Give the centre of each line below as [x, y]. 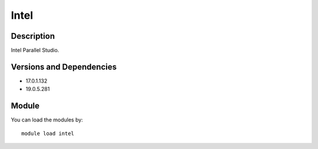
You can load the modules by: [47, 120]
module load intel [48, 133]
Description [33, 36]
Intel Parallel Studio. [35, 50]
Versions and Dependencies [64, 67]
